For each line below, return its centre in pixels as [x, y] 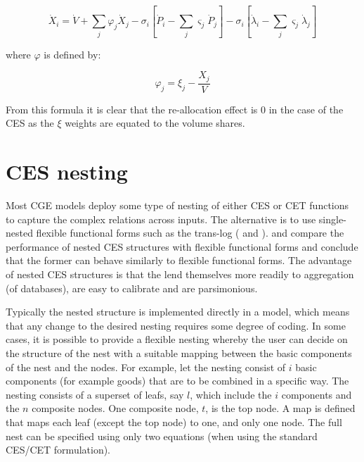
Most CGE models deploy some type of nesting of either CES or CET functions [177, 205]
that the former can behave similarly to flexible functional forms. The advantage [179, 260]
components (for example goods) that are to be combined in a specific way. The [177, 381]
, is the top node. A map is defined [280, 408]
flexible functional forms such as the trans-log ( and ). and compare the [190, 233]
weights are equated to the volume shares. [155, 123]
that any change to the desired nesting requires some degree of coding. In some [176, 325]
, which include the [231, 394]
